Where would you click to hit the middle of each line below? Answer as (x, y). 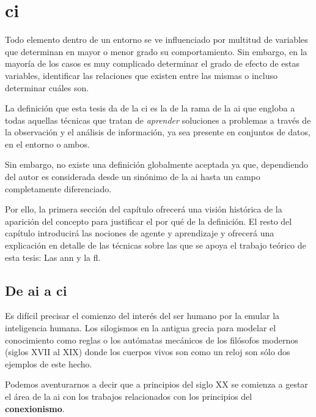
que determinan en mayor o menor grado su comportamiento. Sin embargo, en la (156, 51)
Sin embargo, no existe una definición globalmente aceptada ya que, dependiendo (156, 164)
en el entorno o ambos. (47, 144)
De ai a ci (36, 290)
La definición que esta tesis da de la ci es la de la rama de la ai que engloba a (150, 108)
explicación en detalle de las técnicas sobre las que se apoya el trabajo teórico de (156, 245)
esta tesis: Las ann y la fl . (53, 257)
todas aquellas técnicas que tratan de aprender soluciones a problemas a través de (158, 120)
